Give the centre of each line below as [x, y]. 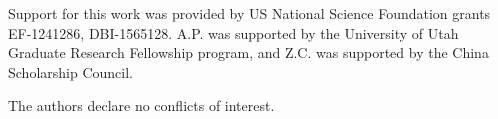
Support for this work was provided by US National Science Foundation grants [249, 13]
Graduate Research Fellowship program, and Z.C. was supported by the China [248, 52]
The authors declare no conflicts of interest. [141, 105]
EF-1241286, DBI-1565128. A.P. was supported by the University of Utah [233, 32]
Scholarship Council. [70, 71]
